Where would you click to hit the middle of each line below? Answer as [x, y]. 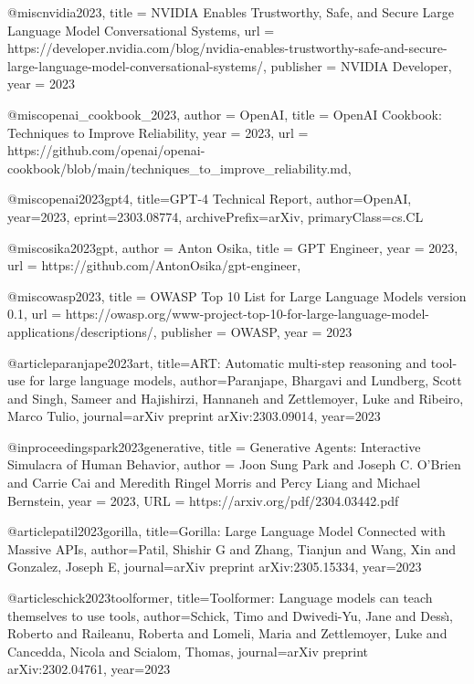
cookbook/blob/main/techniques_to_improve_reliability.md [178, 168]
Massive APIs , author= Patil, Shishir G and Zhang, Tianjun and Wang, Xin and [232, 548]
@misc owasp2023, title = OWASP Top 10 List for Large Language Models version [237, 295]
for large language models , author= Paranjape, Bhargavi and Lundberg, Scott [246, 380]
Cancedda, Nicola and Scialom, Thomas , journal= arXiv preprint [188, 651]
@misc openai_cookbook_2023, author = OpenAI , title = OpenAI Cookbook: [225, 114]
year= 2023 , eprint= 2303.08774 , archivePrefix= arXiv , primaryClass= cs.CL [216, 216]
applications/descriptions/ [80, 331]
